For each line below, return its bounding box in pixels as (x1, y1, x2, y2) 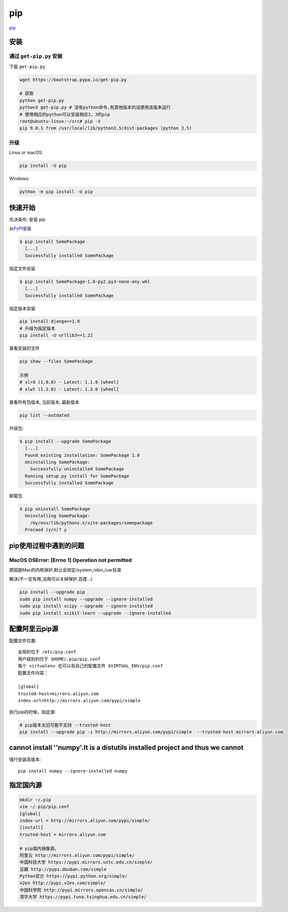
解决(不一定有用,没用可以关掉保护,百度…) (9, 576, 93, 582)
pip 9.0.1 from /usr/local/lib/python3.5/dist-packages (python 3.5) (19, 126, 192, 131)
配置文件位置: (9, 638, 37, 644)
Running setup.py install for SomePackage (25, 473, 130, 479)
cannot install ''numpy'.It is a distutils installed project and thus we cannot (9, 743, 243, 752)
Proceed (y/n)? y (25, 527, 67, 533)
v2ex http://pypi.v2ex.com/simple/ (19, 880, 106, 886)
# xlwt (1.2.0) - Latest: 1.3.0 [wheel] (19, 386, 119, 392)
